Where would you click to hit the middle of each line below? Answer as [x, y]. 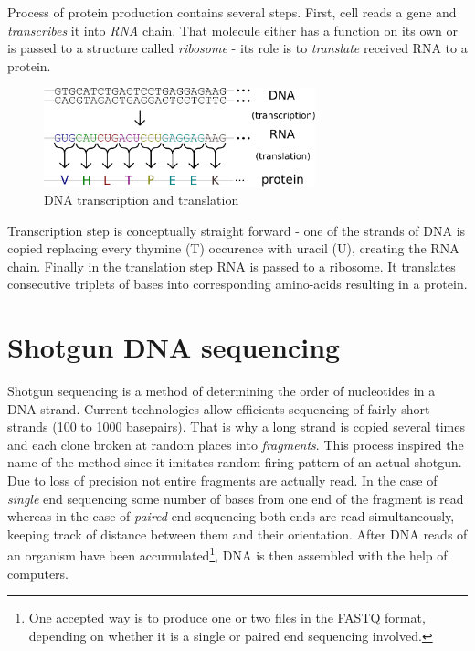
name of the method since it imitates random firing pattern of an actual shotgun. [235, 462]
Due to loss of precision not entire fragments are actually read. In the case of [222, 480]
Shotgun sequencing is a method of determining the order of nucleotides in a [222, 391]
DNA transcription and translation [142, 199]
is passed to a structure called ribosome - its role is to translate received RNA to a [237, 48]
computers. [38, 573]
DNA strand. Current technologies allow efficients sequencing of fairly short [219, 408]
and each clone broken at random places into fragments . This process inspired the [236, 444]
